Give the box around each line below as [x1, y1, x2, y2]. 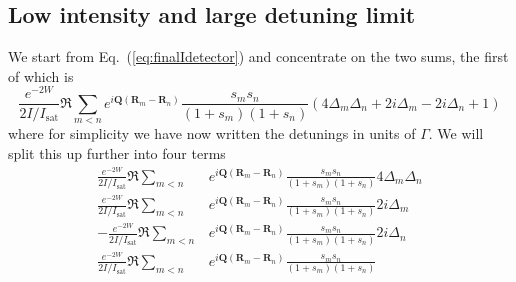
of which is [8, 65, 74, 86]
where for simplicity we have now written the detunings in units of [8, 123, 416, 144]
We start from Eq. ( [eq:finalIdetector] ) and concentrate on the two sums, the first [8, 46, 509, 67]
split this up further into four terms [8, 142, 226, 163]
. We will [428, 123, 484, 144]
